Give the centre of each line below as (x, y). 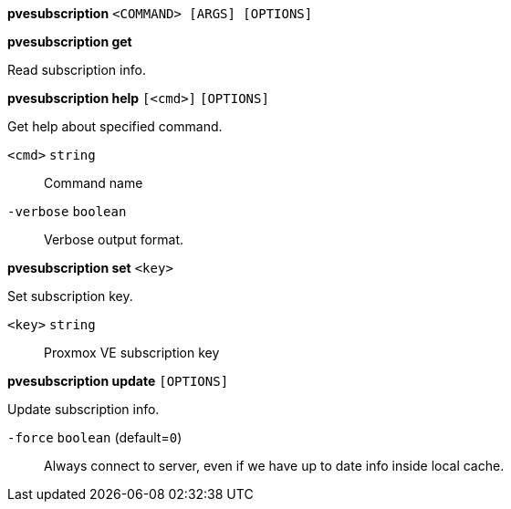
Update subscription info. (83, 409)
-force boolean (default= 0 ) (95, 437)
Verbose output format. (114, 239)
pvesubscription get (70, 42)
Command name (94, 183)
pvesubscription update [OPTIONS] (118, 381)
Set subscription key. (70, 296)
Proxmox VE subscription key (132, 353)
